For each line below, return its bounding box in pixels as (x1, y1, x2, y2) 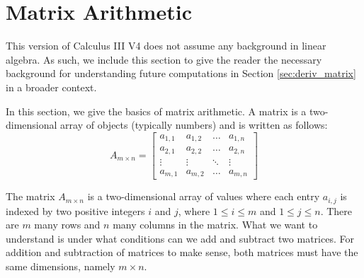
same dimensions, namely (6, 259, 115, 274)
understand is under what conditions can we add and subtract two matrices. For (6, 231, 354, 245)
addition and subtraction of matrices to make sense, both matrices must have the (6, 245, 358, 260)
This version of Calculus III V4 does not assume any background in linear (6, 38, 326, 53)
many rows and (34, 217, 101, 232)
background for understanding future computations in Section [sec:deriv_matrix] (6, 66, 356, 81)
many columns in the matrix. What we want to (113, 217, 318, 232)
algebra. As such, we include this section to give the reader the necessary (6, 52, 322, 66)
